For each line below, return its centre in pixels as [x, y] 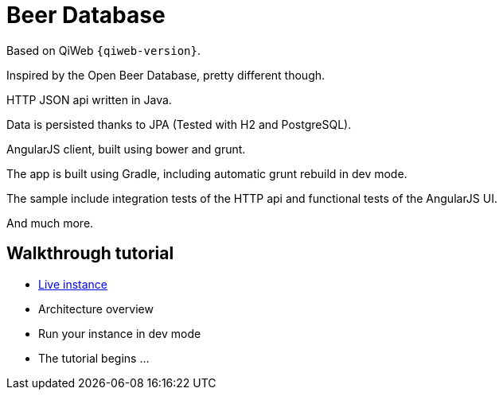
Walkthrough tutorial [90, 254]
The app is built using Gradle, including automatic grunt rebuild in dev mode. [207, 173]
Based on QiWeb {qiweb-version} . [104, 50]
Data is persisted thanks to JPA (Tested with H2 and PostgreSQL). [179, 124]
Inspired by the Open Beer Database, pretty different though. [166, 75]
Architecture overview [96, 309]
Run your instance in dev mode [120, 333]
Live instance [73, 284]
